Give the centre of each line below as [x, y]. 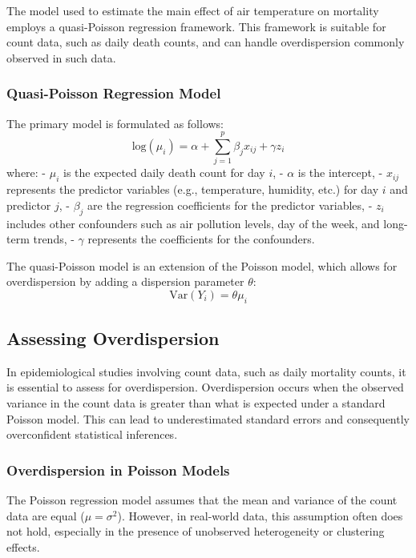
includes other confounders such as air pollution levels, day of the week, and [193, 223]
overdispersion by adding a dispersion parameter [125, 281]
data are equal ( [46, 515]
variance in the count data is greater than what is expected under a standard [196, 403]
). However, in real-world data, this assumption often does [260, 515]
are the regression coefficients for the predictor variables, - [230, 205]
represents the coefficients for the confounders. [201, 239]
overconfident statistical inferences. [92, 434]
